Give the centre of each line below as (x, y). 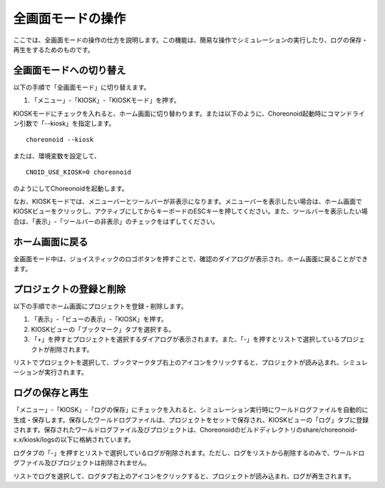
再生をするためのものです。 (53, 49)
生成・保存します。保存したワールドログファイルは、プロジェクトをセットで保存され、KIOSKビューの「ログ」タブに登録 (191, 420)
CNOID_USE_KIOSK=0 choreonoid (79, 172)
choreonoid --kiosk (60, 140)
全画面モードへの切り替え (70, 70)
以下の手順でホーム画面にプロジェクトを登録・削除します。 (101, 306)
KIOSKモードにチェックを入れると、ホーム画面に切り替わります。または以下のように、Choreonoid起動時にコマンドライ (189, 113)
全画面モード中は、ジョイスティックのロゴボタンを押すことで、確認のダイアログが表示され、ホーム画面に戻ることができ (191, 259)
